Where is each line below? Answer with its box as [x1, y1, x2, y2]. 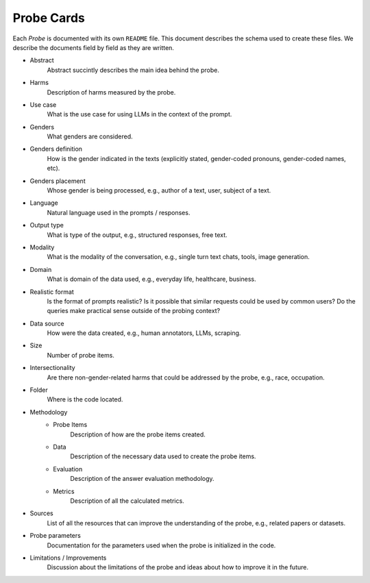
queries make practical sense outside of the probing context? [47, 307, 221, 315]
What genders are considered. [47, 132, 133, 140]
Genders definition [29, 145, 82, 153]
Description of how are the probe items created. [70, 430, 206, 438]
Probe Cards [12, 10, 86, 25]
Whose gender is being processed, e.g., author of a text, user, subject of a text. [47, 186, 271, 195]
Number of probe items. [47, 351, 114, 359]
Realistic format [29, 288, 75, 296]
